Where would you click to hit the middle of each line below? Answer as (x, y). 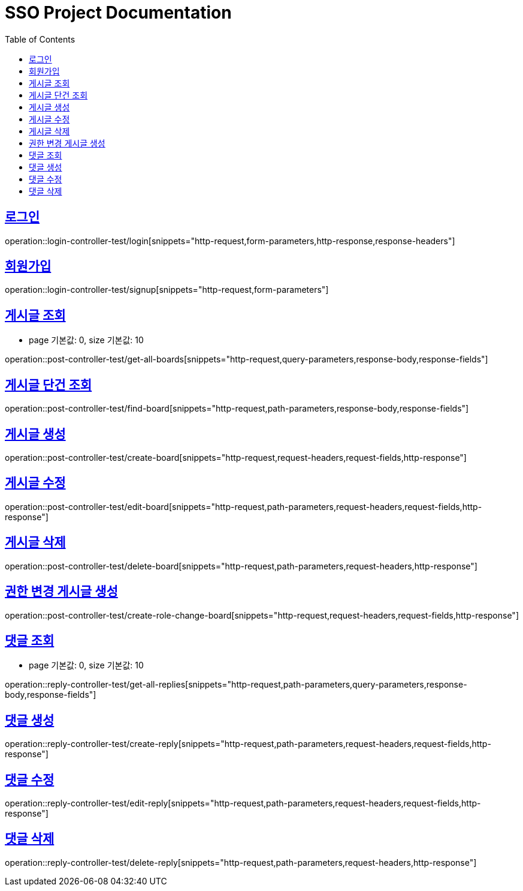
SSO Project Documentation (118, 13)
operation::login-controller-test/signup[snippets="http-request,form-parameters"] (167, 290)
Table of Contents (40, 39)
